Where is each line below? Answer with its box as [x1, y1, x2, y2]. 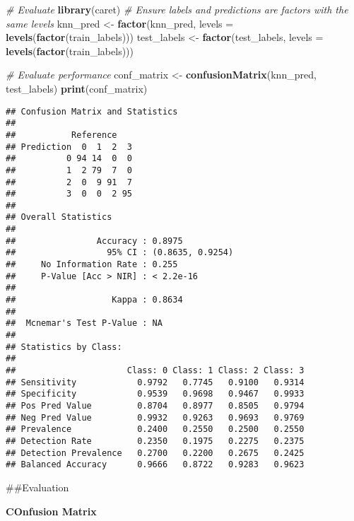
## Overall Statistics [6, 212, 112, 223]
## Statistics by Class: [6, 341, 122, 352]
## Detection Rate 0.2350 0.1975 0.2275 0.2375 [6, 435, 305, 446]
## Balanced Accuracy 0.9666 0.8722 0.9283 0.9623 [6, 459, 305, 470]
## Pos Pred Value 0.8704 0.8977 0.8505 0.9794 [6, 400, 305, 411]
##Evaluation [6, 479, 69, 494]
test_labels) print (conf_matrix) [6, 81, 148, 95]
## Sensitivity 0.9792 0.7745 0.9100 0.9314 [6, 377, 305, 387]
